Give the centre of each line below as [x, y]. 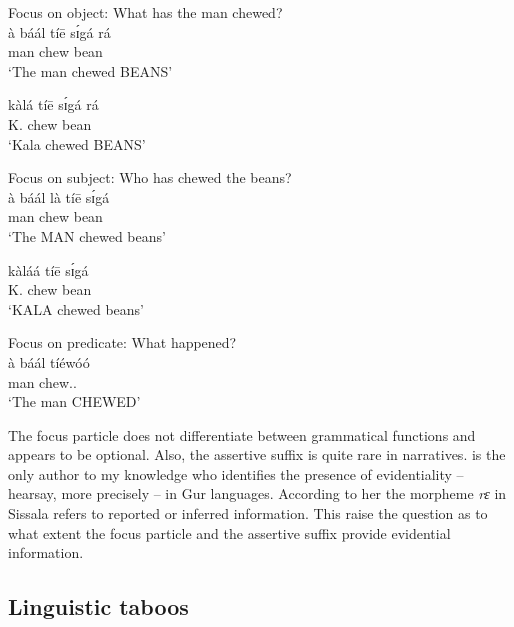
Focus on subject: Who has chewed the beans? [150, 177]
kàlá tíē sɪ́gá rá [53, 104]
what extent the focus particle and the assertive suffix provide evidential [229, 532]
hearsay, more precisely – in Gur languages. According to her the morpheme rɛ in [257, 493]
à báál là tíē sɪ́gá [59, 196]
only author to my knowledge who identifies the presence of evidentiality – [236, 473]
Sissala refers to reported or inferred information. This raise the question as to [248, 513]
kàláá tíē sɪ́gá [48, 269]
